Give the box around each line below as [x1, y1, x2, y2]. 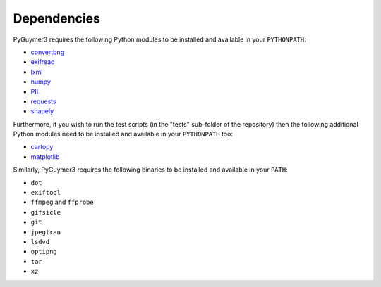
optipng [30, 248, 58, 256]
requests [30, 97, 56, 106]
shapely [30, 107, 54, 115]
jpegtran [30, 228, 61, 236]
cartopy [30, 143, 54, 151]
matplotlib [30, 152, 60, 161]
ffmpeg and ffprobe [30, 198, 95, 207]
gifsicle [30, 208, 61, 216]
